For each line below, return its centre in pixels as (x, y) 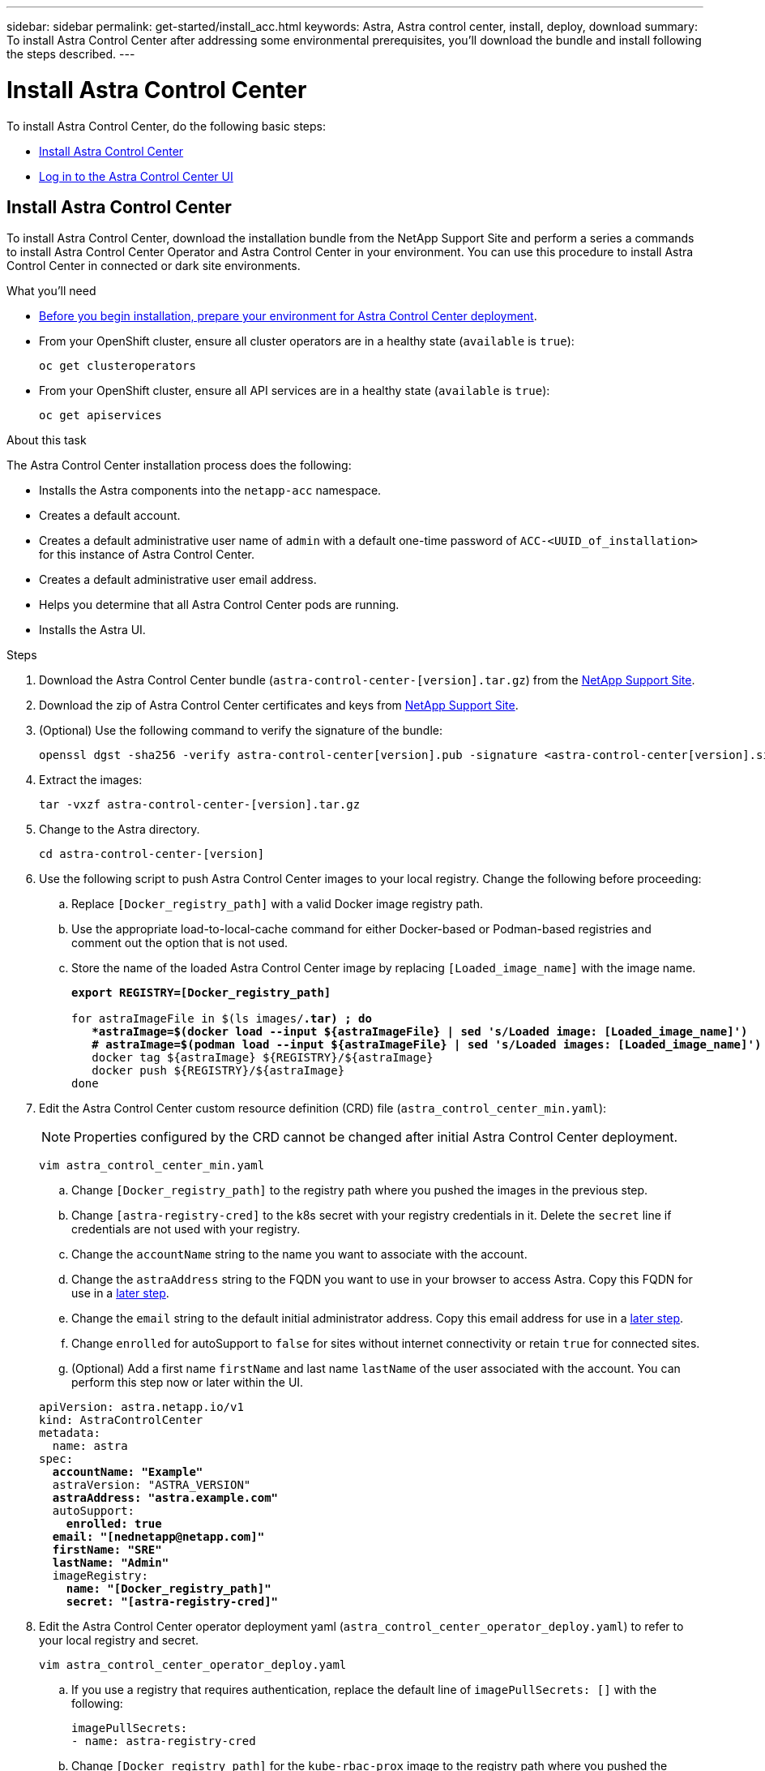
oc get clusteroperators (118, 366)
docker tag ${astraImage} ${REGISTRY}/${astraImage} (263, 1058)
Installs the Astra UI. (92, 630)
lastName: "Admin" (111, 1563)
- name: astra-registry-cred (164, 1741)
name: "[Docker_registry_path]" (169, 1589)
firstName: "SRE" (107, 1550)
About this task (47, 440)
